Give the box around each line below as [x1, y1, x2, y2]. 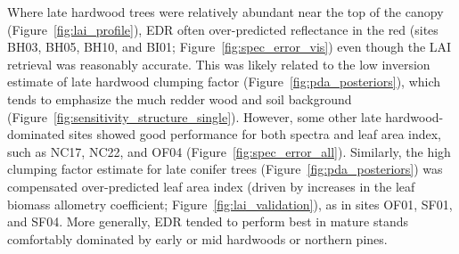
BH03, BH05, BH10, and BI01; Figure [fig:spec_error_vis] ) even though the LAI [7, 37, 452, 56]
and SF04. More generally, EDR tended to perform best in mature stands [7, 212, 409, 231]
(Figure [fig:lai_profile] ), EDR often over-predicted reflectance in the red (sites [7, 20, 439, 38]
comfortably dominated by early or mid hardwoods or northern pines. [7, 229, 388, 248]
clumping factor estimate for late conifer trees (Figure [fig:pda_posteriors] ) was [7, 160, 443, 178]
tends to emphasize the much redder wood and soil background [7, 89, 352, 108]
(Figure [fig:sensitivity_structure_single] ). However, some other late [7, 107, 381, 126]
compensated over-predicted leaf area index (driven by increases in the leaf [7, 176, 415, 195]
